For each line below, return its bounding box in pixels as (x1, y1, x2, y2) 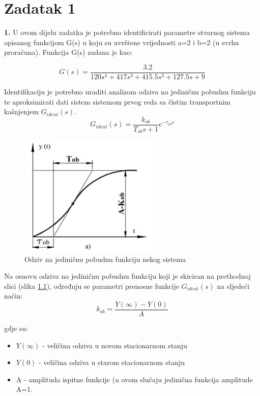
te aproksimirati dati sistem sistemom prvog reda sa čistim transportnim (4, 96, 230, 107)
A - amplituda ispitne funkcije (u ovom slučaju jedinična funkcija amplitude (16, 374, 253, 384)
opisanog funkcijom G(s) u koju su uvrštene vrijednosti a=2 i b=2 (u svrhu (4, 37, 239, 47)
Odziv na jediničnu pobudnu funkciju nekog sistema (24, 253, 186, 264)
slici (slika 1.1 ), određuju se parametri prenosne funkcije (4, 280, 179, 291)
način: (4, 290, 23, 301)
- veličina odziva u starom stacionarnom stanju (39, 357, 185, 368)
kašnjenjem (4, 106, 39, 117)
